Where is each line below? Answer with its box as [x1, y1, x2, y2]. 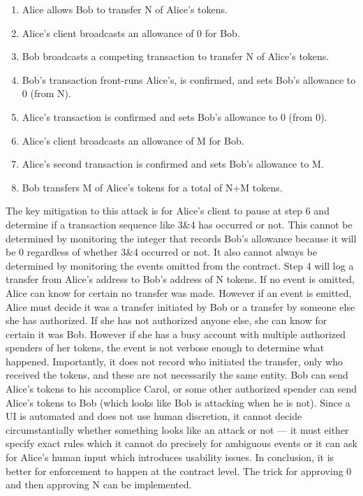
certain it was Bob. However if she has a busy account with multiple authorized [6, 326, 346, 341]
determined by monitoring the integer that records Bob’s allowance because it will [6, 231, 357, 245]
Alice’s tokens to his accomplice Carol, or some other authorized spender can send [6, 381, 357, 396]
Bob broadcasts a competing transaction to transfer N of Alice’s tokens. [22, 49, 329, 64]
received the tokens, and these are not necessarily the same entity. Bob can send [6, 367, 348, 382]
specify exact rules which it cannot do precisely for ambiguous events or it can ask [6, 436, 357, 451]
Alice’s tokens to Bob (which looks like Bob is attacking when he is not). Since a [6, 395, 350, 409]
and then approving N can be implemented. [6, 477, 192, 492]
